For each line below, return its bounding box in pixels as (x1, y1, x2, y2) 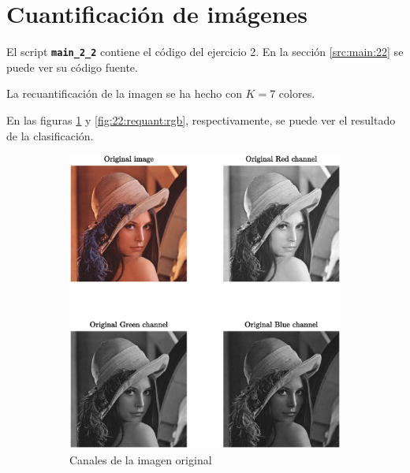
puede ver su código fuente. (6, 58, 138, 75)
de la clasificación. (6, 127, 94, 143)
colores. (278, 85, 315, 102)
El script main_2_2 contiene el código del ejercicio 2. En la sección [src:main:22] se (6, 43, 404, 60)
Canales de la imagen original (69, 451, 212, 467)
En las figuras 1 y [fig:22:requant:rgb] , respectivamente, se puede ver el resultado (6, 111, 396, 128)
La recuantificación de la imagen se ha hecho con (6, 85, 242, 102)
